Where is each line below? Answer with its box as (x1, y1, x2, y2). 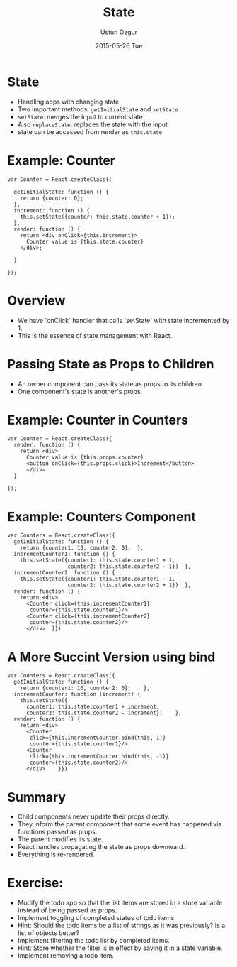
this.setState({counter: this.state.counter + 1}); (20, 213, 175, 220)
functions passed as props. (17, 828, 98, 836)
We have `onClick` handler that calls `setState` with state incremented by (17, 316, 230, 324)
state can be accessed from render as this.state (17, 127, 163, 136)
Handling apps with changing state (17, 97, 120, 106)
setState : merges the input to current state (17, 112, 143, 121)
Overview (7, 293, 66, 309)
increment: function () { (13, 207, 91, 214)
